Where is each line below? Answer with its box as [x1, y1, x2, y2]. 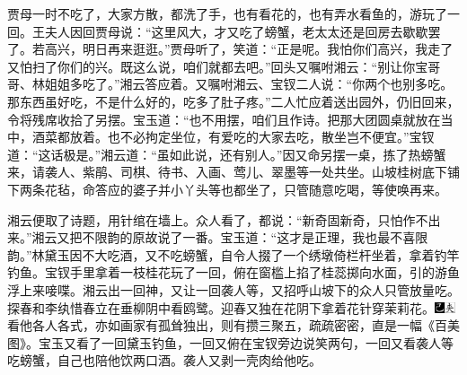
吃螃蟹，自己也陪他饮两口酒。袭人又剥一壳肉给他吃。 [7, 351, 322, 370]
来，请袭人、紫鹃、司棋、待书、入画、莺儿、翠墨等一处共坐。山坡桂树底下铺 [7, 162, 460, 181]
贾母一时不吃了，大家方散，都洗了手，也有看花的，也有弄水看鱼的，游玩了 [7, 4, 447, 22]
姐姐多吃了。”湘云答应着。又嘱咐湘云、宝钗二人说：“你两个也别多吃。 [44, 74, 454, 93]
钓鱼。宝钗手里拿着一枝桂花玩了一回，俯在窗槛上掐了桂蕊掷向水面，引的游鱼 [7, 263, 460, 282]
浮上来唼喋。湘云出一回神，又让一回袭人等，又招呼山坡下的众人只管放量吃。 [7, 280, 460, 299]
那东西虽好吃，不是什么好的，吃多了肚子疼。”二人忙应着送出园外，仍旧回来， [7, 92, 460, 110]
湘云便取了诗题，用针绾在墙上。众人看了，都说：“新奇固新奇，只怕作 [7, 210, 416, 229]
